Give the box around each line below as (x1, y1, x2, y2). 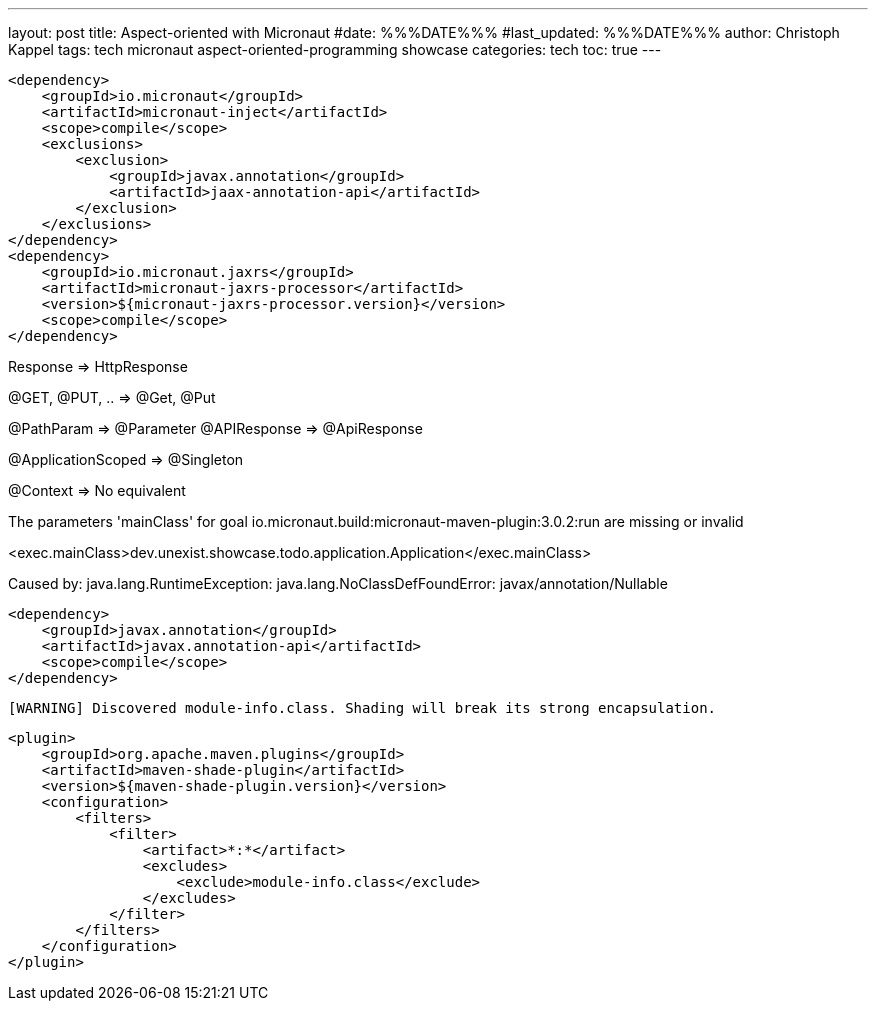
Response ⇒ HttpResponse (8, 358, 188, 375)
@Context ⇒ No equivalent (8, 482, 186, 499)
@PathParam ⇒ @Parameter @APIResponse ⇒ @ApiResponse (8, 420, 423, 437)
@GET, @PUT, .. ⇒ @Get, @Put (8, 389, 216, 406)
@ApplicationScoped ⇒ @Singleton (8, 451, 244, 468)
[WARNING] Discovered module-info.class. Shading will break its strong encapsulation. (8, 700, 717, 716)
